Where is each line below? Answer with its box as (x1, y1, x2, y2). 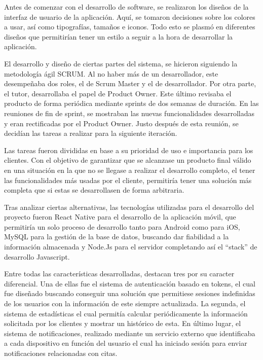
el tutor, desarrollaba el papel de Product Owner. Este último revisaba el (4, 88, 232, 98)
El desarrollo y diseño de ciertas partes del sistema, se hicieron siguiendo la (4, 58, 238, 68)
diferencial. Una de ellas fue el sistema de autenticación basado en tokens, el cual (4, 278, 255, 289)
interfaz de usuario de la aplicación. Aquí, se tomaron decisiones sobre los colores (4, 11, 255, 22)
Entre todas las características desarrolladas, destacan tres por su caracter (4, 268, 235, 279)
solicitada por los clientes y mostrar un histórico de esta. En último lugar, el (4, 318, 241, 329)
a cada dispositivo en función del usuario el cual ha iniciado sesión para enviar (4, 338, 247, 348)
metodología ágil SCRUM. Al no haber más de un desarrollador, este (4, 68, 218, 79)
